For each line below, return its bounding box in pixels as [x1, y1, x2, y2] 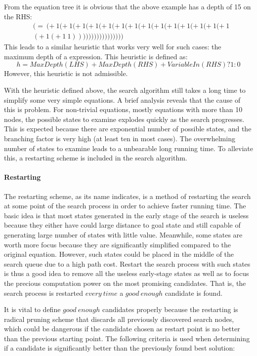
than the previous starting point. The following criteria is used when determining [4, 333, 250, 343]
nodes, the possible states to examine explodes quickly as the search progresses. [4, 114, 245, 124]
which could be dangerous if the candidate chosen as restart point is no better [4, 323, 240, 334]
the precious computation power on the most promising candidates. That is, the [4, 277, 246, 288]
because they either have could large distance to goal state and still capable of [4, 220, 241, 230]
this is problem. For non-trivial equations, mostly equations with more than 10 [4, 104, 243, 115]
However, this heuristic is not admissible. [4, 68, 128, 79]
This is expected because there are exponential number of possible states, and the [4, 123, 252, 134]
